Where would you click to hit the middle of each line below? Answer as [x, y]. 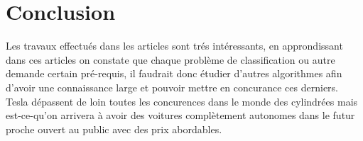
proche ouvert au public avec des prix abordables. [114, 129]
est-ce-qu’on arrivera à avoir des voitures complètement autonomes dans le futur [180, 115]
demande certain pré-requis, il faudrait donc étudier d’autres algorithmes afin [174, 73]
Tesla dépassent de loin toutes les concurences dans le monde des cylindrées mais [182, 101]
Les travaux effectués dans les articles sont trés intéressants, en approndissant [174, 46]
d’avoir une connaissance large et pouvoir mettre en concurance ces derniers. [172, 87]
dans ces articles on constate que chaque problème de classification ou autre [170, 59]
